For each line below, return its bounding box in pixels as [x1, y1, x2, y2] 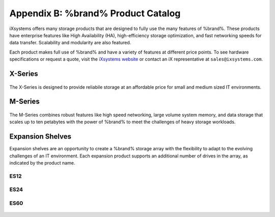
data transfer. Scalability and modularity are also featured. [9, 40, 131, 46]
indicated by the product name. [9, 160, 75, 166]
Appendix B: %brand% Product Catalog [9, 8, 181, 19]
